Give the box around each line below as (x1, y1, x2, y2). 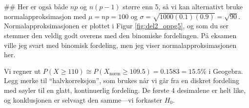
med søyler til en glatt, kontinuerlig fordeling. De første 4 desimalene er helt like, (4, 85, 246, 95)
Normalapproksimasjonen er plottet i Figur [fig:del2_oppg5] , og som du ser (4, 21, 229, 31)
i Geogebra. (208, 65, 243, 76)
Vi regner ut (4, 65, 41, 76)
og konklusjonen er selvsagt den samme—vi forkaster (4, 94, 163, 105)
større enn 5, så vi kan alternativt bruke (123, 1, 243, 11)
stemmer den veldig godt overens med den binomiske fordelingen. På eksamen (4, 30, 237, 40)
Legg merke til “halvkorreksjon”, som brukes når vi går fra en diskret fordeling (4, 75, 239, 86)
